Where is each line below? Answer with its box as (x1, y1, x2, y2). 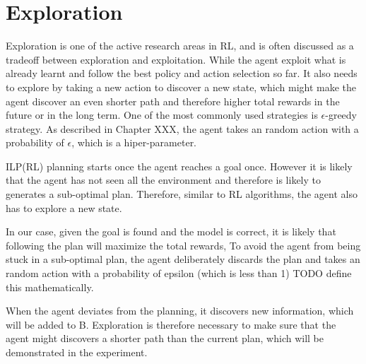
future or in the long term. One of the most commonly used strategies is (6, 107, 318, 122)
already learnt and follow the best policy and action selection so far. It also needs (6, 66, 358, 81)
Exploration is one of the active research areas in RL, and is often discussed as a (6, 38, 354, 53)
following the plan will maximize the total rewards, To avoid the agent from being (6, 237, 361, 252)
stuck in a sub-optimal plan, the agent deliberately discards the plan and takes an (6, 252, 360, 266)
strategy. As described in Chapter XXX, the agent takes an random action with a (6, 121, 359, 136)
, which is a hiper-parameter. (71, 135, 197, 150)
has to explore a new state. (6, 200, 122, 215)
